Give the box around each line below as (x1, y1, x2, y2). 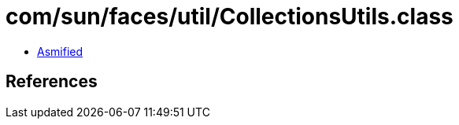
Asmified (37, 44, 83, 58)
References (6, 72, 98, 92)
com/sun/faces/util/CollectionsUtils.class (6, 3, 453, 30)
